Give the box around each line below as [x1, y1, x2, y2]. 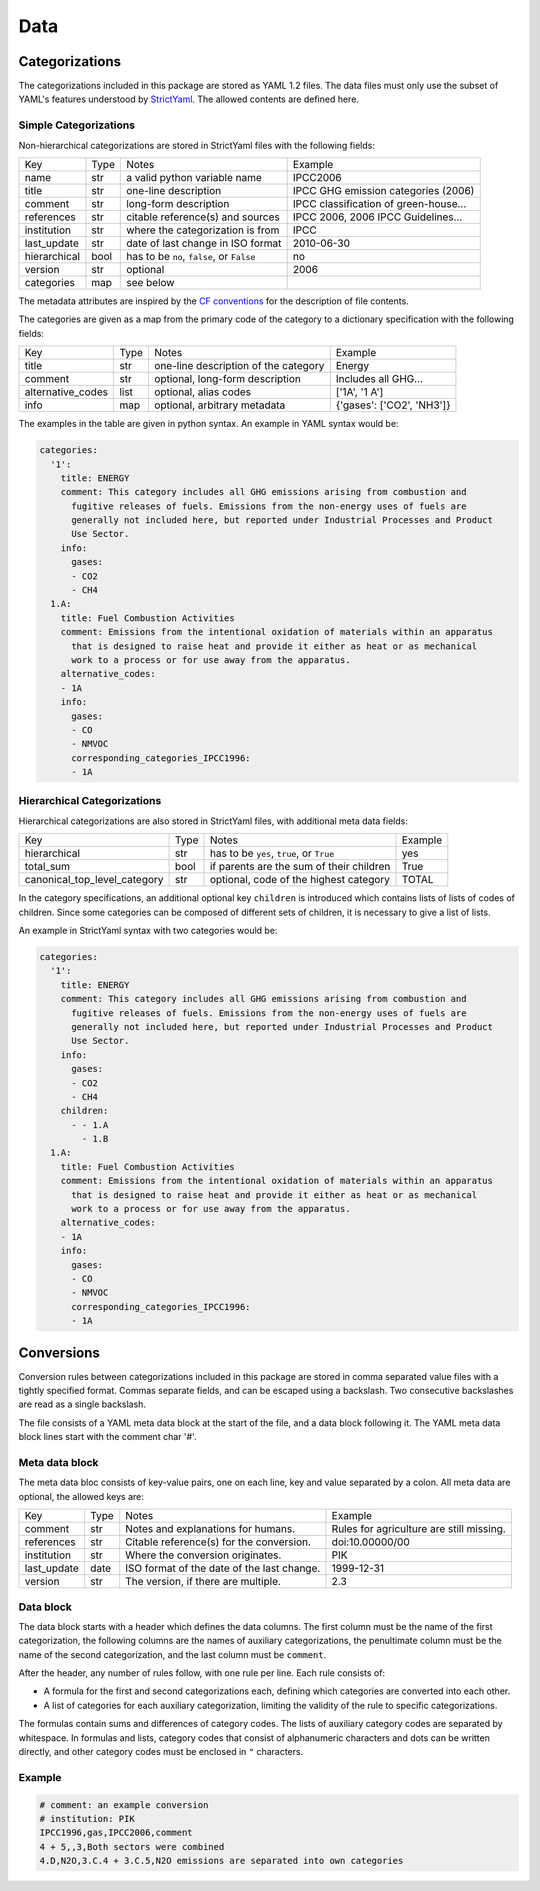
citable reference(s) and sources [126, 210, 280, 224]
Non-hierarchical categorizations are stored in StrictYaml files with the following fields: [18, 139, 375, 151]
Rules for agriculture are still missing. [331, 1522, 507, 1536]
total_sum [24, 860, 70, 874]
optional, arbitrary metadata [154, 398, 286, 412]
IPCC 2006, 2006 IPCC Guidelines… [292, 210, 463, 224]
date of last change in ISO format [126, 236, 282, 250]
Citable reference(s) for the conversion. [125, 1535, 312, 1549]
